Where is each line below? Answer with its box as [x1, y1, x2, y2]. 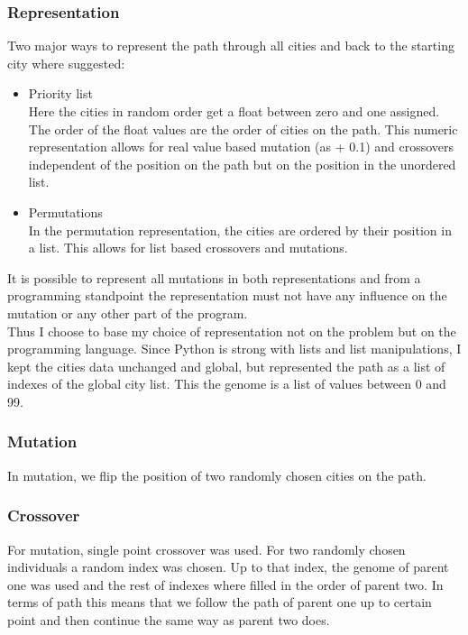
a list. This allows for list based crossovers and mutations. [28, 238, 348, 257]
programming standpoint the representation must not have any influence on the [7, 286, 447, 305]
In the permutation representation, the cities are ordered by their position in [28, 220, 452, 239]
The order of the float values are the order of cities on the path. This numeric [28, 119, 458, 138]
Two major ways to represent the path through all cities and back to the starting [7, 36, 454, 55]
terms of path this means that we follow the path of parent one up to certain [7, 593, 432, 612]
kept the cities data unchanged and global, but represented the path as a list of [7, 356, 445, 375]
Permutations [28, 202, 103, 221]
